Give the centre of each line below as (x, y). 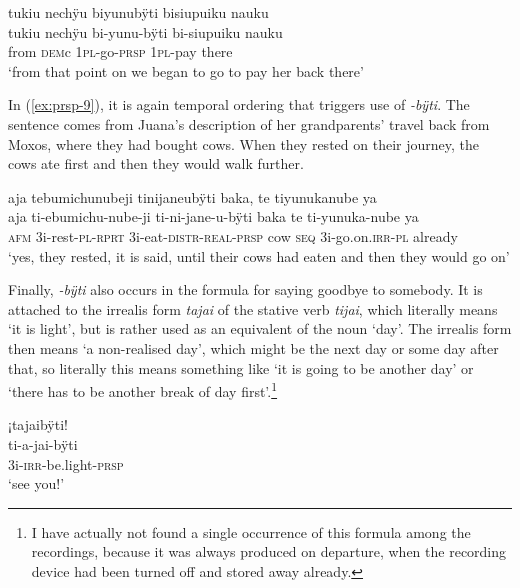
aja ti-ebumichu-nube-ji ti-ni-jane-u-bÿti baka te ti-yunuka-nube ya (213, 216)
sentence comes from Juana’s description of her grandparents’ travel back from (249, 123)
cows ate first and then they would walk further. (156, 163)
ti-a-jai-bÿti (43, 443)
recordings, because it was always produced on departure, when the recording (269, 551)
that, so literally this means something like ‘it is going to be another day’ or (241, 367)
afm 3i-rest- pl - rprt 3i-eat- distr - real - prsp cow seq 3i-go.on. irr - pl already (233, 235)
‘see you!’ (36, 483)
